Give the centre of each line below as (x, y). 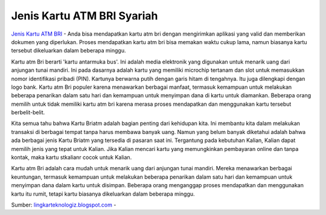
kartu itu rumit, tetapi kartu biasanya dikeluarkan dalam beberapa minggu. (103, 194)
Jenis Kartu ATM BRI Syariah (85, 16)
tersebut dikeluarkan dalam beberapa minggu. (69, 51)
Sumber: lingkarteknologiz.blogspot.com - (64, 205)
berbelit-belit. (28, 112)
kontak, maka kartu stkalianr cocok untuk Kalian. (72, 158)
